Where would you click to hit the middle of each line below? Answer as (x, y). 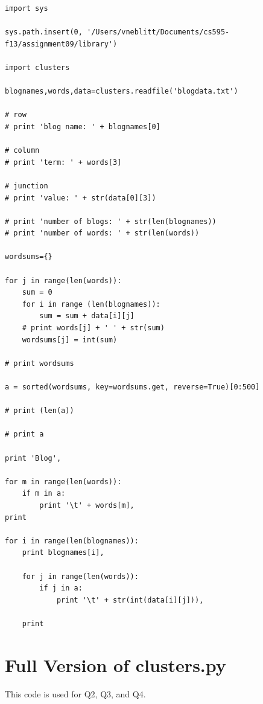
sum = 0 (37, 293)
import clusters (37, 67)
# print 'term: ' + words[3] (63, 162)
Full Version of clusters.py (116, 664)
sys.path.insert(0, (44, 32)
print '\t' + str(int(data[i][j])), (130, 600)
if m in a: (44, 494)
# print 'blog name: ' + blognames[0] (83, 126)
